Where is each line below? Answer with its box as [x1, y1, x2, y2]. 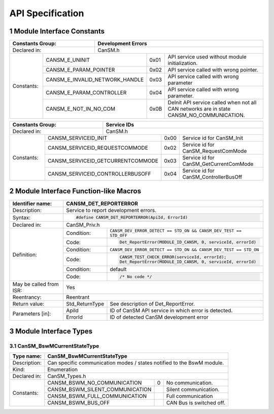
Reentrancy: [12, 293, 42, 300]
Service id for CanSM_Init [182, 134, 244, 142]
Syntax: [12, 214, 31, 221]
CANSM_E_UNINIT [46, 56, 90, 63]
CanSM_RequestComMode [182, 148, 247, 155]
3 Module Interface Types [9, 327, 93, 336]
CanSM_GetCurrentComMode [182, 160, 254, 167]
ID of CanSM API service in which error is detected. [110, 307, 233, 314]
